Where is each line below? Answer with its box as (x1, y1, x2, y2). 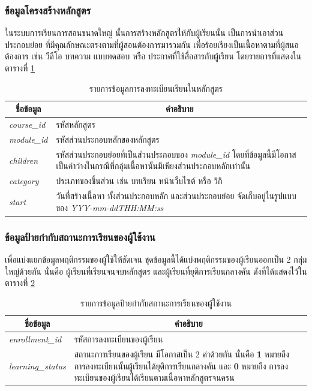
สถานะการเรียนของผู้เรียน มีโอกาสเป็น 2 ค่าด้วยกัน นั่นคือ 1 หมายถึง (74, 347, 289, 360)
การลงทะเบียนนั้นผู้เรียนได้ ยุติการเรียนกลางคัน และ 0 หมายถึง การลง (74, 359, 289, 372)
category (9, 175, 39, 187)
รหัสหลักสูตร (56, 118, 95, 131)
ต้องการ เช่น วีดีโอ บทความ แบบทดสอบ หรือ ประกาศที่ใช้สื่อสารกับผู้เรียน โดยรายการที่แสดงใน (5, 50, 302, 62)
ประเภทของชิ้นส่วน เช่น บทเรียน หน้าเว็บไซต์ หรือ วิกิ (56, 175, 223, 187)
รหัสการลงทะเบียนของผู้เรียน (74, 333, 163, 345)
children (9, 154, 38, 166)
